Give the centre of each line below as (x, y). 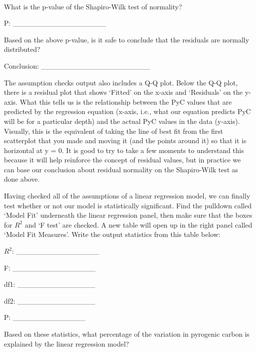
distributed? (22, 49)
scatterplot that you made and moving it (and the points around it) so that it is (125, 140)
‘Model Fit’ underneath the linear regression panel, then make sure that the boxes (128, 215)
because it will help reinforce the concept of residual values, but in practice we (122, 160)
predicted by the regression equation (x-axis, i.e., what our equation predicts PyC (128, 111)
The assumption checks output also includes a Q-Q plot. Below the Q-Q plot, (121, 82)
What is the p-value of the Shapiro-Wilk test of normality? (93, 6)
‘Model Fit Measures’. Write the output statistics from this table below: (112, 234)
